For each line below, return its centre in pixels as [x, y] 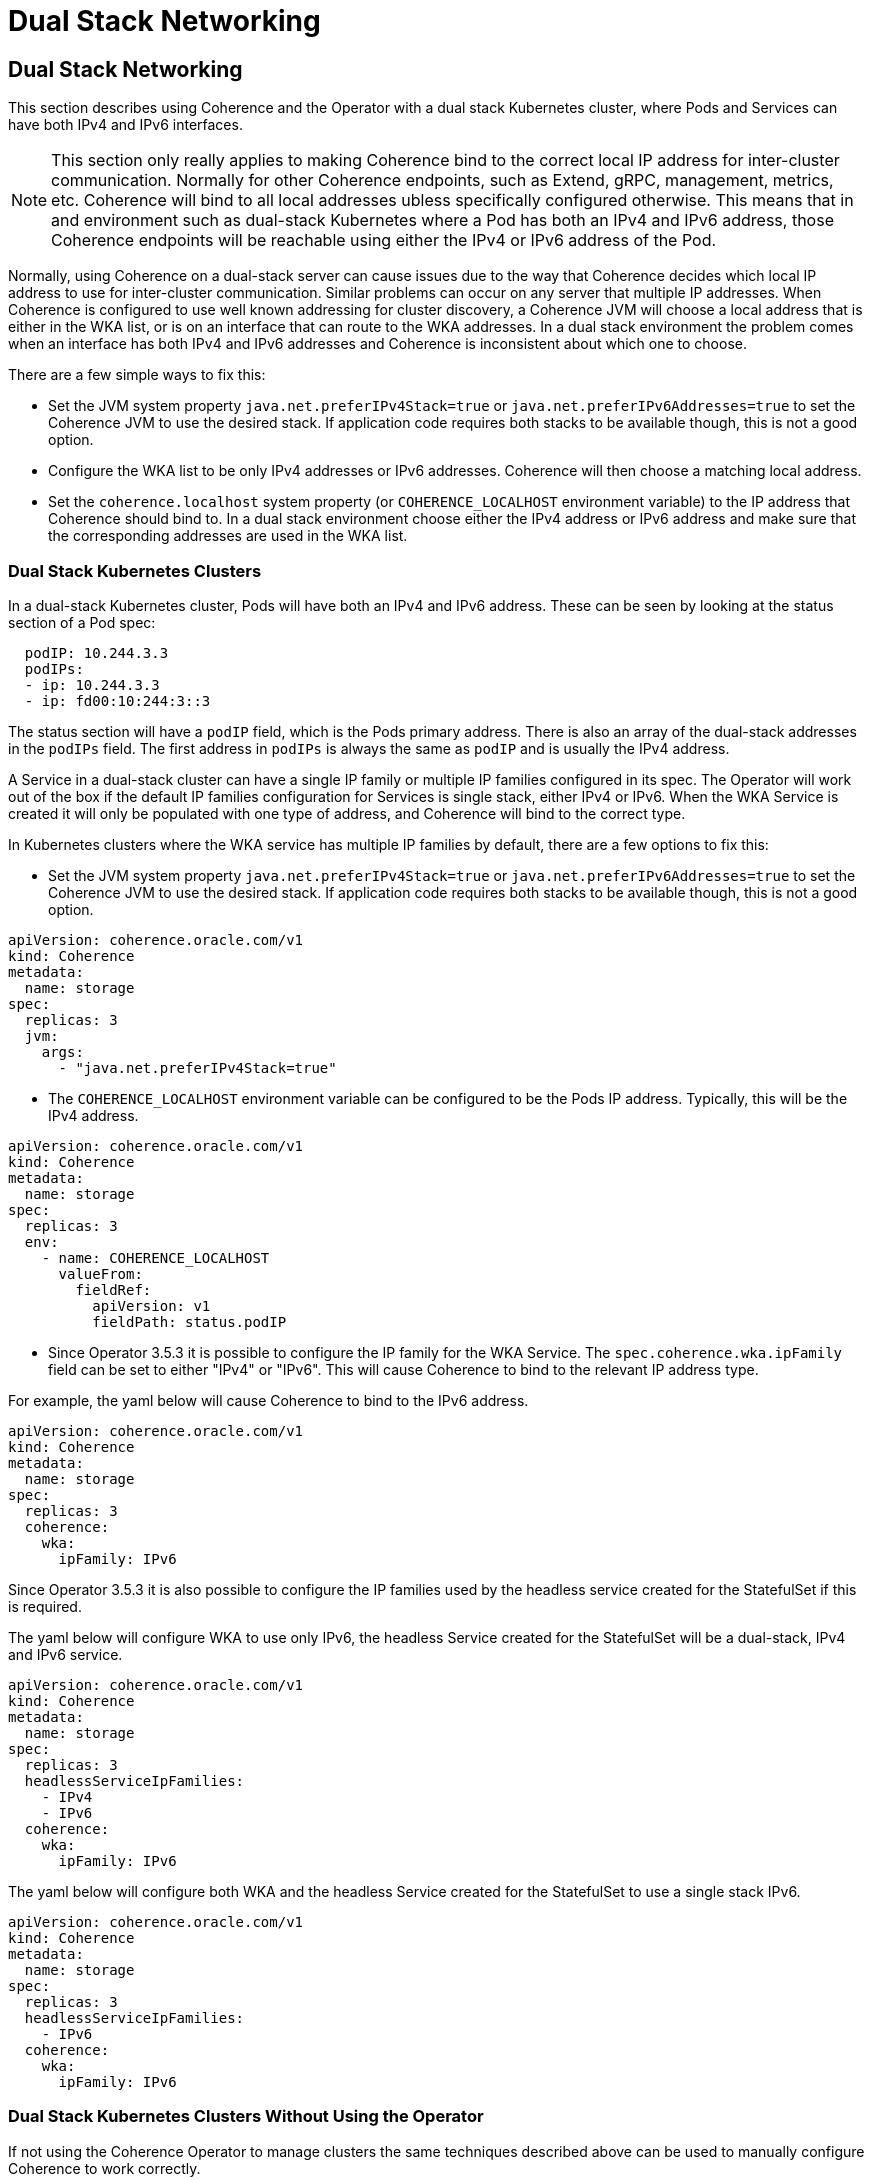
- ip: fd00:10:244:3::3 [117, 700]
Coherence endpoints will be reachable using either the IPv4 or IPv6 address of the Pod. [384, 240]
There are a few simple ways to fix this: [137, 375]
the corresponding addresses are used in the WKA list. [228, 536]
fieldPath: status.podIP [189, 1321]
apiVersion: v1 [151, 1305]
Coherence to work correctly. [104, 2168]
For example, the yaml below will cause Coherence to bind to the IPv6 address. [268, 1400]
